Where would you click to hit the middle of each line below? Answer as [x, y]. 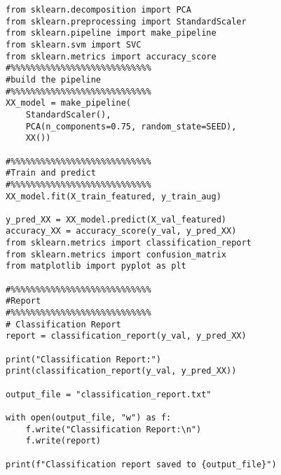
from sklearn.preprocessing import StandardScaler [126, 21]
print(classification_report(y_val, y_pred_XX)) [121, 371]
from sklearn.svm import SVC [74, 44]
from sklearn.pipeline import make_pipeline [111, 33]
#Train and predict [51, 173]
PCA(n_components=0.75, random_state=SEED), [131, 126]
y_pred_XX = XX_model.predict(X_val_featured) [116, 219]
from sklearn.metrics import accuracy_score [111, 56]
